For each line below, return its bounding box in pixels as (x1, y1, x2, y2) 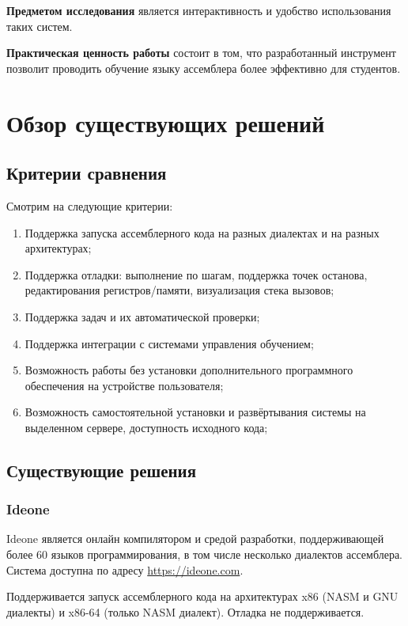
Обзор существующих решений (6, 106, 325, 138)
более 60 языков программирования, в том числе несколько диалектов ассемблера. (6, 546, 403, 563)
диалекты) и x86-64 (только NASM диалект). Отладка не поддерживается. (6, 603, 365, 620)
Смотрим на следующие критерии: (6, 197, 173, 214)
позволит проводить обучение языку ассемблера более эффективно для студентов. (6, 59, 401, 76)
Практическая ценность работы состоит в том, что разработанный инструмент (6, 44, 396, 61)
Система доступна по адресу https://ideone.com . (6, 561, 244, 578)
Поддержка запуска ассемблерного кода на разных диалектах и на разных (25, 224, 380, 241)
